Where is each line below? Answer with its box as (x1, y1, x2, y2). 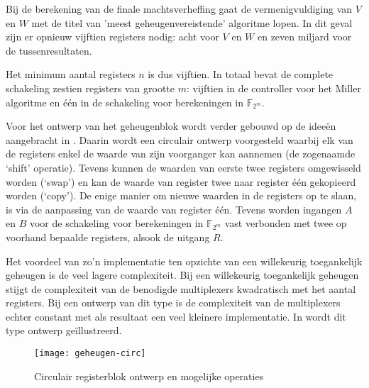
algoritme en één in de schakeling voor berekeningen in (6, 94, 244, 109)
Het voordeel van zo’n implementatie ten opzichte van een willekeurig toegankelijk (6, 253, 363, 268)
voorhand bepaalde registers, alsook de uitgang (6, 229, 210, 244)
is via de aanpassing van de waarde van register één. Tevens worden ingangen (6, 201, 342, 216)
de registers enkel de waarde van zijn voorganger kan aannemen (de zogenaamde (6, 146, 356, 161)
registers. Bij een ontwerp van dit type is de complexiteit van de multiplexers (6, 295, 341, 310)
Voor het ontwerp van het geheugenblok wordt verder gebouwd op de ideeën (6, 118, 336, 133)
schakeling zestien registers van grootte (6, 80, 175, 95)
